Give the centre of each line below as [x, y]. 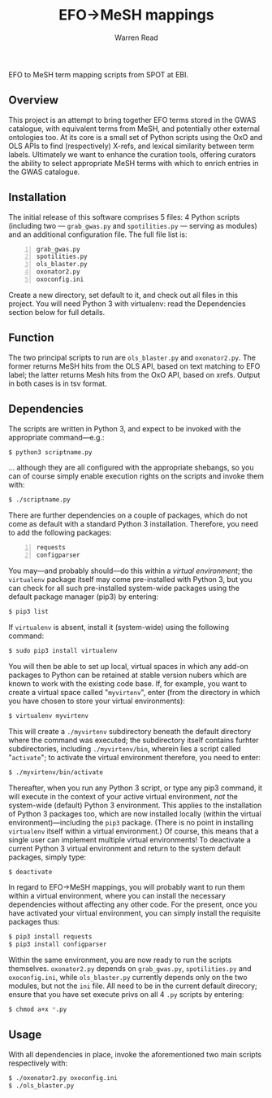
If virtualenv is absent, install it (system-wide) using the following [119, 627]
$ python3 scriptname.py [50, 452]
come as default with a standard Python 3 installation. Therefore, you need [133, 524]
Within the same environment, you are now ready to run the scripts [120, 960]
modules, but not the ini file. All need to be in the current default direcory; [133, 986]
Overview [34, 101]
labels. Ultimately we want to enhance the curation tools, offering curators [132, 154]
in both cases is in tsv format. [58, 383]
